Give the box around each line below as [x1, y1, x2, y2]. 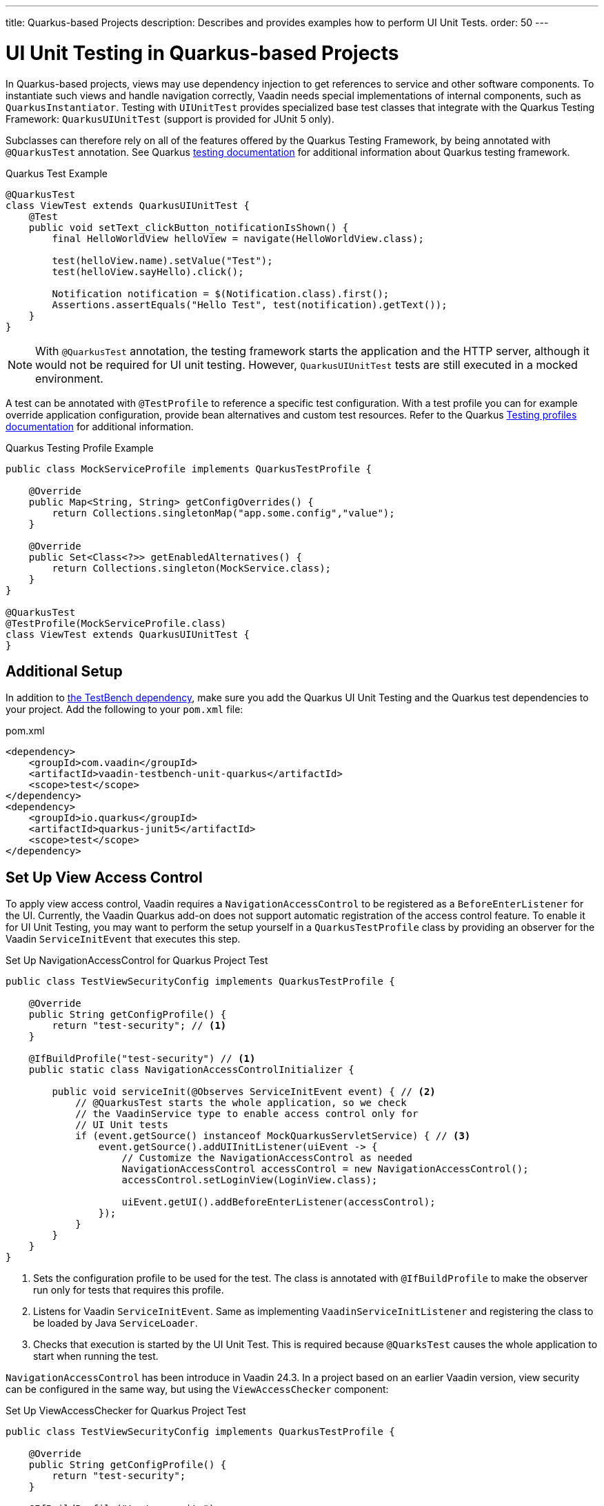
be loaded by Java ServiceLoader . [33, 1317, 198, 1329]
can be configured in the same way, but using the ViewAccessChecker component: [6, 1383, 389, 1396]
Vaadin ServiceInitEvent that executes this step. [6, 933, 241, 945]
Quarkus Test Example [6, 167, 108, 179]
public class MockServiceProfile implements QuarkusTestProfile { [6, 463, 372, 474]
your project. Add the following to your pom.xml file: [6, 703, 243, 716]
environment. [35, 371, 103, 385]
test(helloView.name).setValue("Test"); [52, 254, 273, 266]
